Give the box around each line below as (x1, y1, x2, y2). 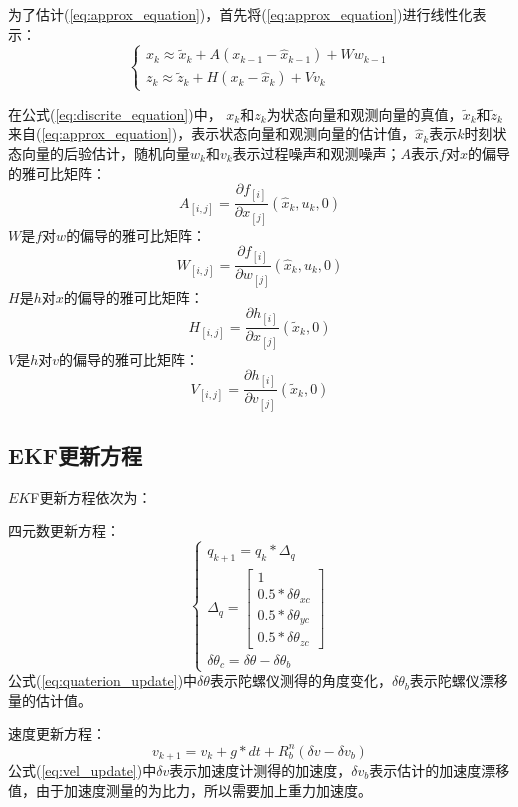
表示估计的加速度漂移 (369, 759, 510, 780)
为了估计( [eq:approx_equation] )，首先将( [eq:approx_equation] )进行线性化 (8, 4, 473, 24)
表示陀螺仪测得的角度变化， (209, 670, 392, 691)
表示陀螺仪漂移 (409, 670, 508, 691)
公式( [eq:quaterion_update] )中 (8, 670, 198, 691)
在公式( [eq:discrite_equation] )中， (8, 103, 222, 124)
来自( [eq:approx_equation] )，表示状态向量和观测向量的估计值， (8, 123, 416, 144)
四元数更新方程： (8, 520, 120, 541)
